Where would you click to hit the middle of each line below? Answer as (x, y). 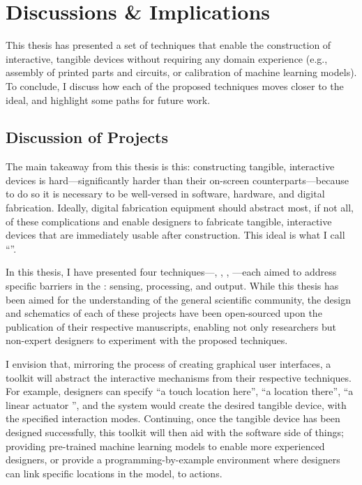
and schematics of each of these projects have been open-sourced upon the (164, 313)
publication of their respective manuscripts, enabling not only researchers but (171, 326)
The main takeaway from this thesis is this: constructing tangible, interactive (170, 166)
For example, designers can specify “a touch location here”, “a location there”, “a (180, 391)
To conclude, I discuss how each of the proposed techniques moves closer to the (175, 85)
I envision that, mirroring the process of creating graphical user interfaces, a (168, 364)
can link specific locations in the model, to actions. (114, 473)
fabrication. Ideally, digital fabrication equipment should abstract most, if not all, (180, 208)
